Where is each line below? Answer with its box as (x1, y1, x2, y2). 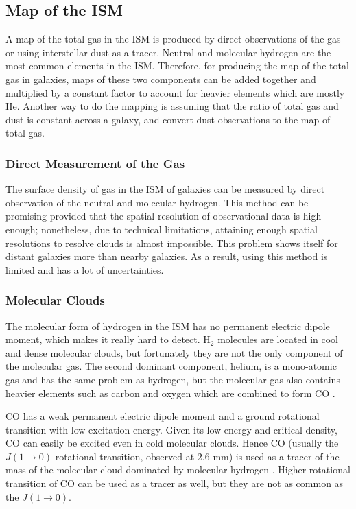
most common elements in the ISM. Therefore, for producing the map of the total (5, 58, 349, 73)
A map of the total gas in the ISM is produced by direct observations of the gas (5, 32, 341, 46)
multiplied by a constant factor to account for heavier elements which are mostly (5, 85, 345, 99)
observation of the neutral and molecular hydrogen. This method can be (5, 195, 309, 209)
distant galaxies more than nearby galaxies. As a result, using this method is (5, 249, 328, 263)
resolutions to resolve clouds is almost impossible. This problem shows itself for (5, 235, 338, 250)
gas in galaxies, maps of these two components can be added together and (5, 71, 316, 86)
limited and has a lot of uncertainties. (5, 262, 164, 276)
